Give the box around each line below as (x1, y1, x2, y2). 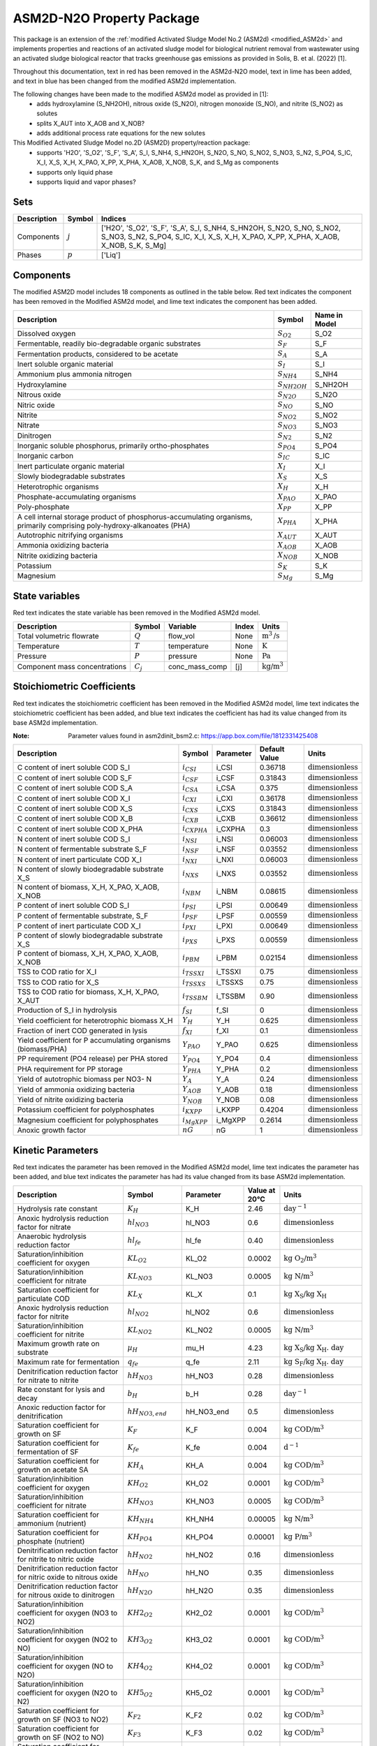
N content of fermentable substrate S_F (17, 844, 147, 854)
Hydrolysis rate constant (17, 1203, 98, 1213)
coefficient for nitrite (17, 1329, 85, 1339)
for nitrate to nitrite (17, 1376, 79, 1386)
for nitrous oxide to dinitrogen (17, 1590, 115, 1600)
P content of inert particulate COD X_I (17, 921, 141, 931)
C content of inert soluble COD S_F (17, 772, 133, 782)
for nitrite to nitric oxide (17, 1555, 94, 1564)
